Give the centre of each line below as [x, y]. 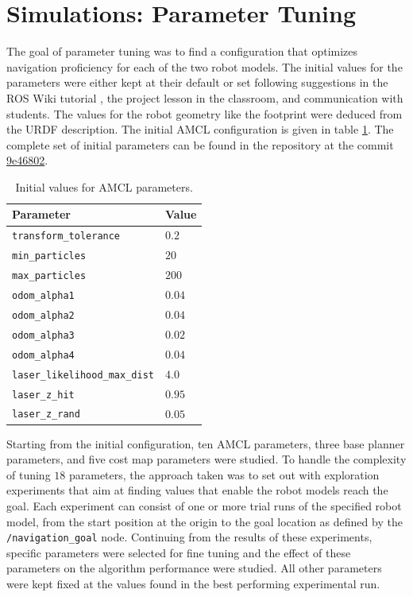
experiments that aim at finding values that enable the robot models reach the [197, 490]
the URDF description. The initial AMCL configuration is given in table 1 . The [200, 129]
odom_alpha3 [43, 335]
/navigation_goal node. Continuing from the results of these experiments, [189, 537]
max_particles [49, 276]
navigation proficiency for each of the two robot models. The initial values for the [205, 66]
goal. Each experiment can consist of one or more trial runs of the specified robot [204, 506]
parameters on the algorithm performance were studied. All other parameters [194, 568]
